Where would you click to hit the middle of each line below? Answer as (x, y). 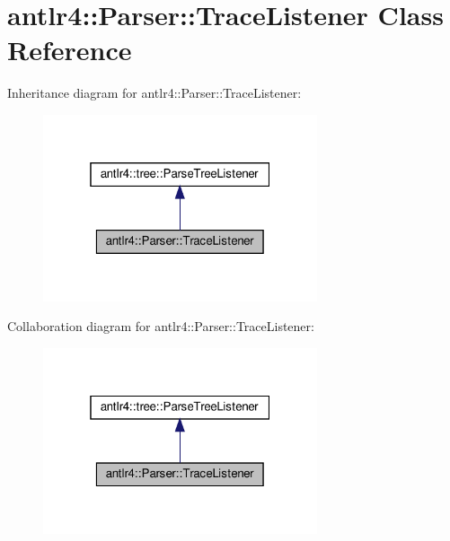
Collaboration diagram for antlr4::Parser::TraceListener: (161, 326)
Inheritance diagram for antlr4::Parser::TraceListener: (154, 93)
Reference (70, 50)
